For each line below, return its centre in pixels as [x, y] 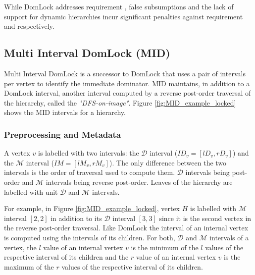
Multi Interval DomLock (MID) [87, 53]
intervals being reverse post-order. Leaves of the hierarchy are [139, 182]
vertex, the [20, 247]
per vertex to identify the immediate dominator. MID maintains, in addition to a [127, 83]
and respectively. [29, 26]
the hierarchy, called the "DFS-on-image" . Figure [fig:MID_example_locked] [120, 102]
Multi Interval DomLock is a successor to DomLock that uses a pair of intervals [125, 73]
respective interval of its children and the [66, 257]
